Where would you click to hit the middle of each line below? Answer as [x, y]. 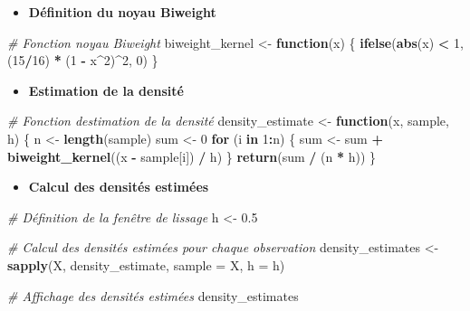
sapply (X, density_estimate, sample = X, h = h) [146, 264]
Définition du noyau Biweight [122, 12]
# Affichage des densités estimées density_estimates [153, 295]
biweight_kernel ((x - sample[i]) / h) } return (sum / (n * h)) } [192, 156]
